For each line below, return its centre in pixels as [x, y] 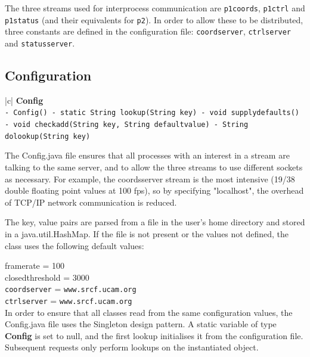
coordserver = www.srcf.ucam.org [71, 289]
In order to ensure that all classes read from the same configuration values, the [149, 312]
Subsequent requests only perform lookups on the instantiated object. [132, 347]
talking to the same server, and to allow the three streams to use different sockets [154, 167]
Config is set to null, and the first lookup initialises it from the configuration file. [154, 335]
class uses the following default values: [75, 245]
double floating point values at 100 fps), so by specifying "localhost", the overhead [154, 190]
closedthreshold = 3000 [47, 277]
